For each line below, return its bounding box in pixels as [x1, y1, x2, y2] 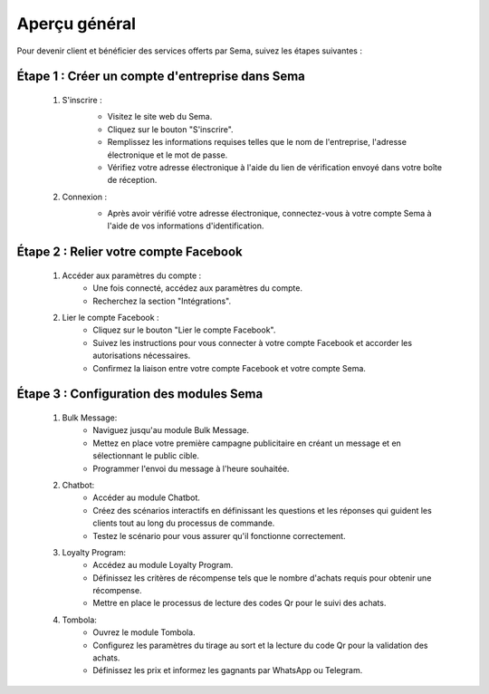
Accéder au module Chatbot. [92, 492, 201, 503]
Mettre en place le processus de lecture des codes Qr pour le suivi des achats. [92, 598, 387, 609]
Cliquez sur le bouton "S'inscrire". [107, 123, 235, 135]
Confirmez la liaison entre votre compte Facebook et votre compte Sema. [92, 362, 367, 373]
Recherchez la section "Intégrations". [92, 295, 231, 306]
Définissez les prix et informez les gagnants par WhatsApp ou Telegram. [92, 665, 363, 676]
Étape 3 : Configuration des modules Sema [16, 386, 264, 402]
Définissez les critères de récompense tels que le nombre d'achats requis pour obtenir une [92, 572, 432, 583]
